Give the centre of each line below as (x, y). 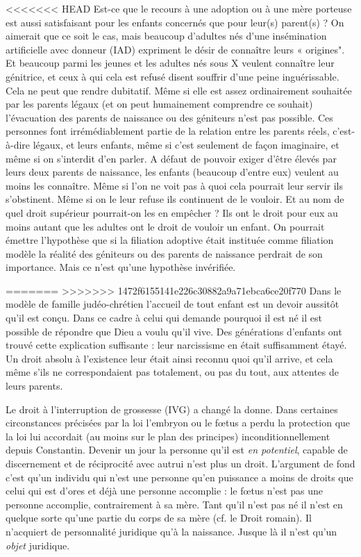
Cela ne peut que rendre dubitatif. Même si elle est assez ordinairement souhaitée (179, 90)
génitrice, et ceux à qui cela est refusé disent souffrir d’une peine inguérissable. (173, 76)
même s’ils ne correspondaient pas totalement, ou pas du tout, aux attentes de (173, 372)
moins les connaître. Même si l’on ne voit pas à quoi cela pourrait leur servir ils (175, 185)
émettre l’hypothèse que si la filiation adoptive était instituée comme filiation (170, 240)
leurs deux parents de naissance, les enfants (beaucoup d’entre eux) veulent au (172, 172)
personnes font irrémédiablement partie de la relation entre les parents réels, (168, 131)
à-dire (18, 144)
